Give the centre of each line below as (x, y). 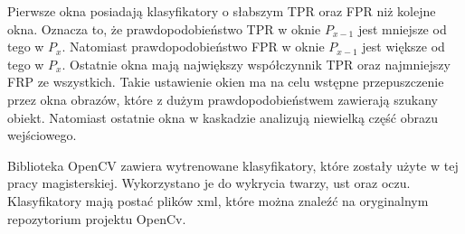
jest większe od (403, 47)
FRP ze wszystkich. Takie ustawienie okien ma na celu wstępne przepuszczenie (226, 82)
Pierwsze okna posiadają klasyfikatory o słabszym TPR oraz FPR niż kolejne (222, 11)
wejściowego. (42, 135)
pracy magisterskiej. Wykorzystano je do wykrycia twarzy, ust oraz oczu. (209, 183)
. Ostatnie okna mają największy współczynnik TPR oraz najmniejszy (256, 64)
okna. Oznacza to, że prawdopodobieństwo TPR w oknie (164, 28)
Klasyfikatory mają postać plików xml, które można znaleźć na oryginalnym (218, 200)
